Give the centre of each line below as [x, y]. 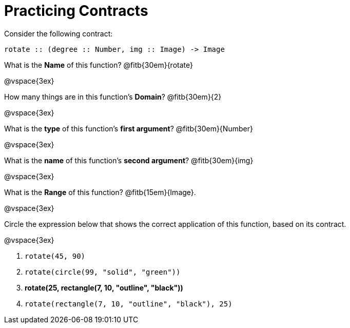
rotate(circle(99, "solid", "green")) [103, 272]
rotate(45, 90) [55, 256]
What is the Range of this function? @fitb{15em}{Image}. [100, 192]
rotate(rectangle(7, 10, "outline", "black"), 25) [129, 304]
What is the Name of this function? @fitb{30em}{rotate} [99, 65]
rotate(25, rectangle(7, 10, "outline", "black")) [104, 287]
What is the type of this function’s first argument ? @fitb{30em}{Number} [129, 128]
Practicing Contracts [76, 11]
